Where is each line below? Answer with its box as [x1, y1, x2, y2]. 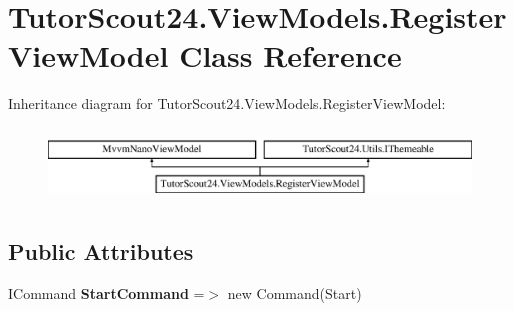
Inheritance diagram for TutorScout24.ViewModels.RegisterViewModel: [8, 93, 446, 114]
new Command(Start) [227, 283, 362, 304]
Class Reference [179, 35, 402, 76]
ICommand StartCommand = [8, 283, 205, 304]
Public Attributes [8, 236, 194, 267]
